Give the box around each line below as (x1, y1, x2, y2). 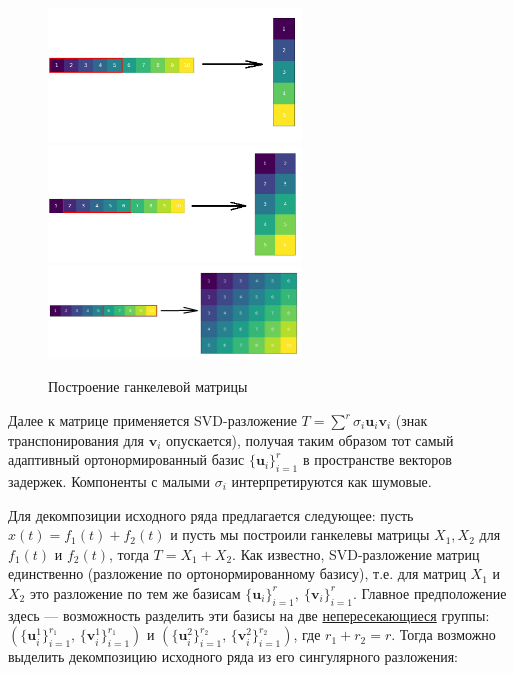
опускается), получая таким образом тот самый (165, 429, 454, 450)
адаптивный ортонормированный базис (8, 449, 245, 470)
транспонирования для (8, 429, 144, 450)
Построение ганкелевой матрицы (48, 376, 248, 397)
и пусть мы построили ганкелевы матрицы (170, 524, 430, 545)
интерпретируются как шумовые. (231, 470, 432, 491)
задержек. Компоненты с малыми (8, 470, 210, 491)
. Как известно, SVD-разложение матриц (232, 543, 480, 564)
